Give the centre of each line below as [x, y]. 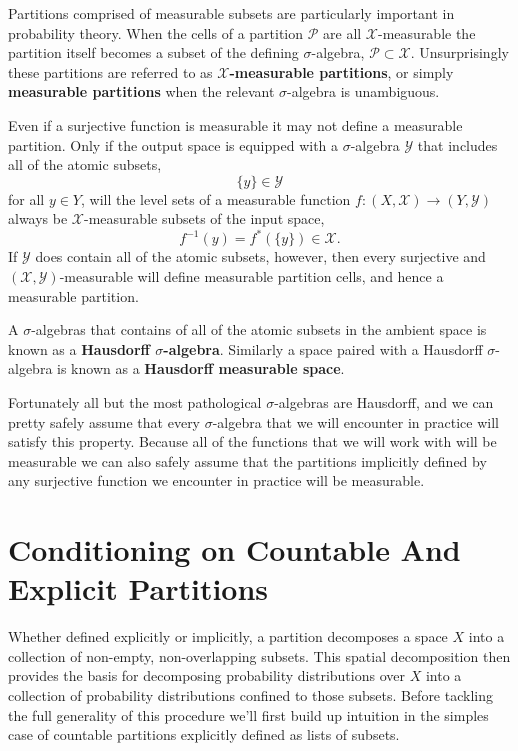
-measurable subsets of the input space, [204, 218]
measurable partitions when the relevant [141, 91]
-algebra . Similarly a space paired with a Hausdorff [323, 348]
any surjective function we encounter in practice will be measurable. [216, 480]
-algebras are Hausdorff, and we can [384, 402]
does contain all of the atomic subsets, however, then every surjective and [260, 256]
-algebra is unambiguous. [363, 91]
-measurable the [427, 32]
